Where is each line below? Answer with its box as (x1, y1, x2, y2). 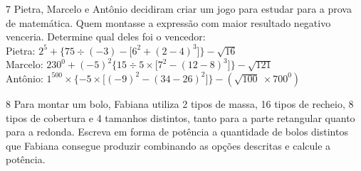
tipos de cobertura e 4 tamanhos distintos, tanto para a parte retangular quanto (6, 110, 355, 125)
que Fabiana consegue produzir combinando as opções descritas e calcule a (6, 138, 331, 153)
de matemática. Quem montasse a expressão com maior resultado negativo (6, 15, 331, 30)
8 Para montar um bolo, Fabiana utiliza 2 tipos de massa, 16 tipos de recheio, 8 (6, 96, 354, 111)
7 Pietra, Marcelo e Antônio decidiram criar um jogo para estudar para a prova (6, 1, 352, 16)
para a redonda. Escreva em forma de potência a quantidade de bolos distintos (6, 124, 348, 139)
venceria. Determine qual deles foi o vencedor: (6, 29, 206, 44)
